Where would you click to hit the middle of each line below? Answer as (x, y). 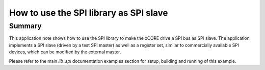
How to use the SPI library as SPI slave (89, 13)
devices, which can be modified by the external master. (65, 52)
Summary (25, 26)
